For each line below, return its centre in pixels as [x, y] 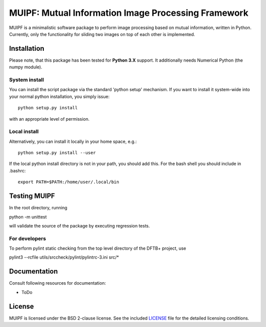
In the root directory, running [38, 208]
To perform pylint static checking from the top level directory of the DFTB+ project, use [98, 248]
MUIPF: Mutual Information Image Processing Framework [129, 13]
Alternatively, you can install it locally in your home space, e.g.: [73, 141]
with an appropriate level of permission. [49, 119]
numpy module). [26, 67]
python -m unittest [28, 217]
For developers [28, 238]
